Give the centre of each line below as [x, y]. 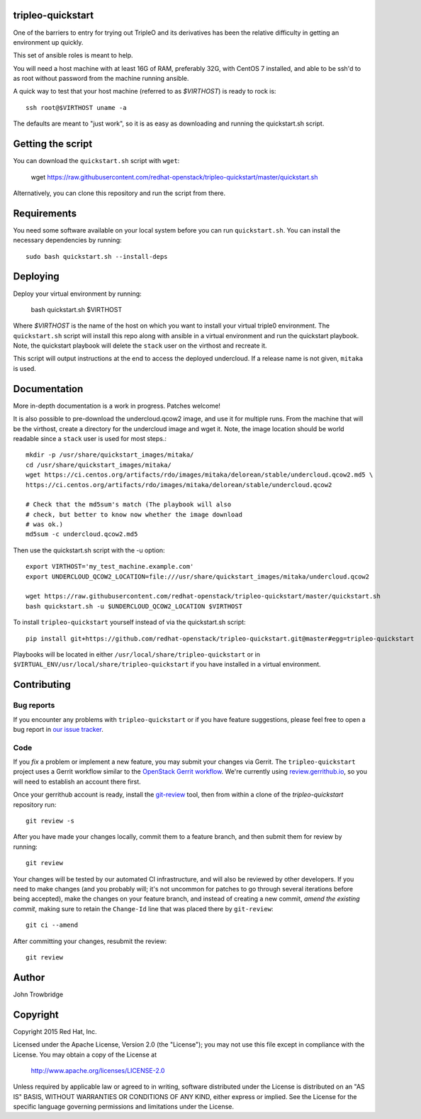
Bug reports [34, 706]
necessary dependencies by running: [67, 240]
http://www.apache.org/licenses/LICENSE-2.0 [98, 1070]
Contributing [42, 685]
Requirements [45, 213]
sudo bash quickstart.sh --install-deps [97, 256]
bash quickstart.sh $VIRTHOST [77, 309]
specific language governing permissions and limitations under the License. [123, 1107]
